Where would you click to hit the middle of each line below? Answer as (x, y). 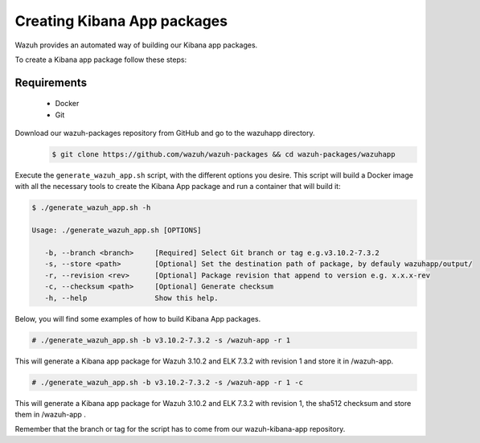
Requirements (51, 82)
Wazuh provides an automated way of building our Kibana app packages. (136, 45)
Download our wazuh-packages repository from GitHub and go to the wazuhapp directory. (165, 133)
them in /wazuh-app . (50, 414)
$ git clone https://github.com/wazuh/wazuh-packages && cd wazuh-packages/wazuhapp (224, 154)
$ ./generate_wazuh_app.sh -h (91, 208)
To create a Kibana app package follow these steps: (101, 59)
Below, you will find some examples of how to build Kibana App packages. (138, 318)
